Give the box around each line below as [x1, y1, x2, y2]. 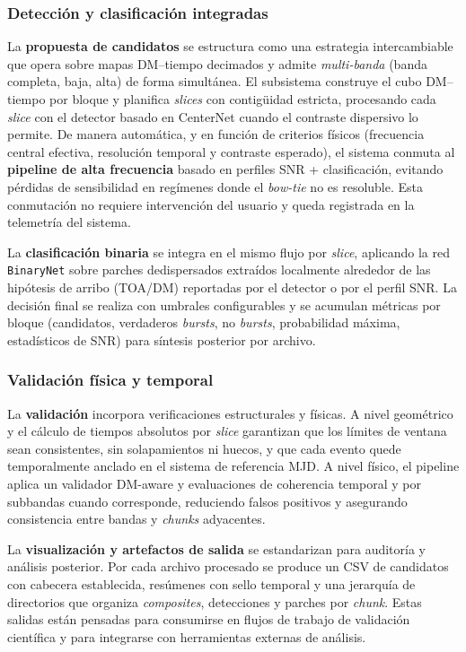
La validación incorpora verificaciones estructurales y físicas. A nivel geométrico [7, 404, 453, 422]
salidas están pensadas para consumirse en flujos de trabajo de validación [7, 610, 410, 629]
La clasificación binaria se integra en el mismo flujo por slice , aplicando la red [7, 242, 450, 261]
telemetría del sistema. [7, 213, 131, 231]
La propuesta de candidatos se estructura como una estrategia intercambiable [7, 37, 453, 56]
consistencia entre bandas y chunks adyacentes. [7, 509, 266, 528]
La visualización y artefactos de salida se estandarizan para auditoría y [7, 539, 426, 558]
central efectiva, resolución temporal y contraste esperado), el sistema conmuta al [7, 142, 455, 161]
